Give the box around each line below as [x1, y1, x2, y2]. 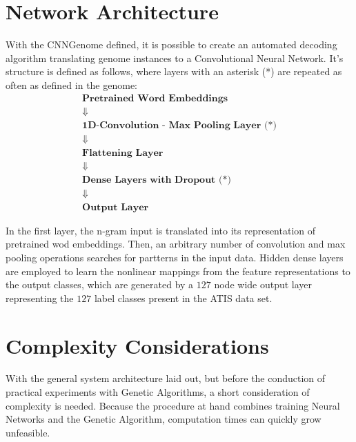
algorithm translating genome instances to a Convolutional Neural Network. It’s [6, 50, 344, 65]
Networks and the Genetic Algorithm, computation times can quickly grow [6, 412, 322, 426]
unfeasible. [6, 425, 50, 439]
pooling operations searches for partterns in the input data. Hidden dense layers [6, 250, 344, 264]
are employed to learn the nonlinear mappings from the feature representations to [6, 263, 350, 278]
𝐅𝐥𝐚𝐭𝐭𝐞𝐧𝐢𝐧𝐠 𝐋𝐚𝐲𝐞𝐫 [82, 148, 164, 158]
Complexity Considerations [6, 331, 269, 359]
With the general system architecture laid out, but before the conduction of [6, 371, 326, 385]
